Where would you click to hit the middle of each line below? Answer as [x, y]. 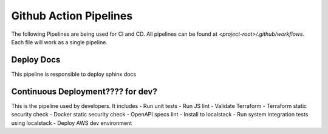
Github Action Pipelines [72, 16]
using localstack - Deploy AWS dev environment [72, 123]
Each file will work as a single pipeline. [59, 42]
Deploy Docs [36, 60]
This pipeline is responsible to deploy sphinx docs [74, 74]
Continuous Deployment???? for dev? [84, 91]
